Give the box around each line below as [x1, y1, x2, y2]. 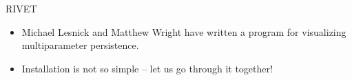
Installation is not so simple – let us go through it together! [21, 61, 273, 75]
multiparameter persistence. [21, 38, 139, 52]
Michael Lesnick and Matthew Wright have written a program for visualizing [21, 24, 346, 39]
